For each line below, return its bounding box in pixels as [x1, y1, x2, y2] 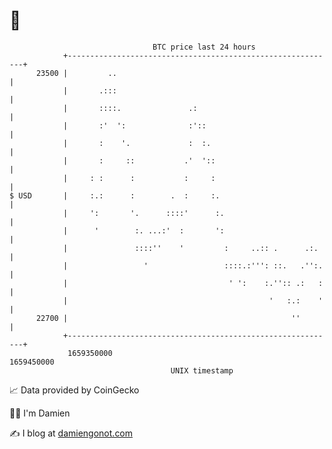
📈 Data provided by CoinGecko [9, 384, 140, 396]
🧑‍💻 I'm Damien [9, 407, 71, 419]
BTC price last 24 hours [152, 42, 256, 52]
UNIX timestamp [170, 365, 234, 376]
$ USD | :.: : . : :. [9, 190, 221, 201]
